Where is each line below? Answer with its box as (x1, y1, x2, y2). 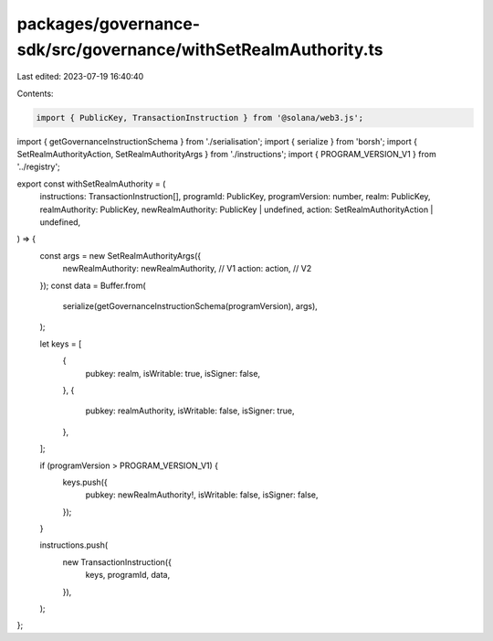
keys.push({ (62, 476, 109, 487)
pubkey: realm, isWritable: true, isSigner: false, (85, 368, 260, 379)
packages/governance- (16, 14, 201, 34)
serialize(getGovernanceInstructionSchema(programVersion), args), (62, 301, 319, 311)
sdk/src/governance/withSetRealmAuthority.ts (16, 39, 383, 59)
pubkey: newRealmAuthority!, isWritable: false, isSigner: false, (85, 489, 319, 500)
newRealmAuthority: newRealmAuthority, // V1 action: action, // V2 (62, 263, 312, 274)
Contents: (16, 88, 54, 99)
